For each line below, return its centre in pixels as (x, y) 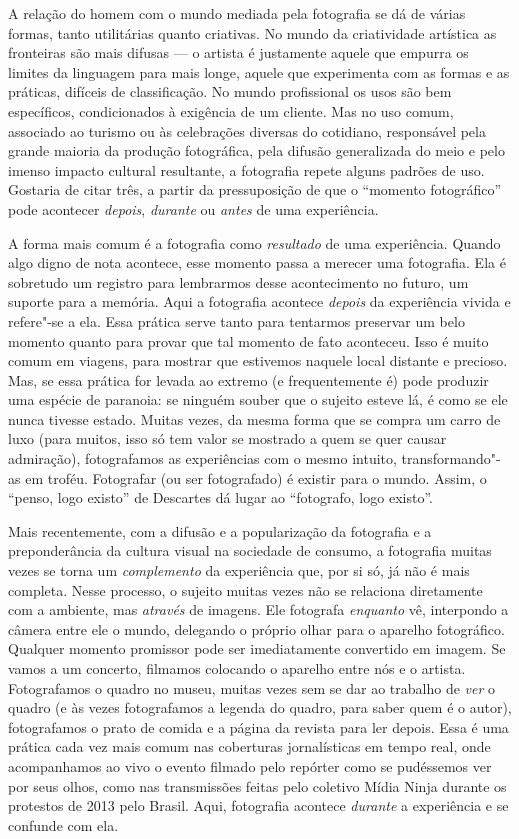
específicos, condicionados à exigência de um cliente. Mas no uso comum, (231, 110)
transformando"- (451, 458)
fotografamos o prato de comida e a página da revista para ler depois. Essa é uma (258, 726)
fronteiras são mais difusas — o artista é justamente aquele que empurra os (238, 52)
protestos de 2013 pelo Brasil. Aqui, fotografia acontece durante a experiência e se (258, 805)
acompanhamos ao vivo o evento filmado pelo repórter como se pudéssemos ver (250, 765)
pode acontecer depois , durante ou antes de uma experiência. (193, 208)
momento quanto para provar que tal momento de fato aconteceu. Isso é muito (248, 340)
